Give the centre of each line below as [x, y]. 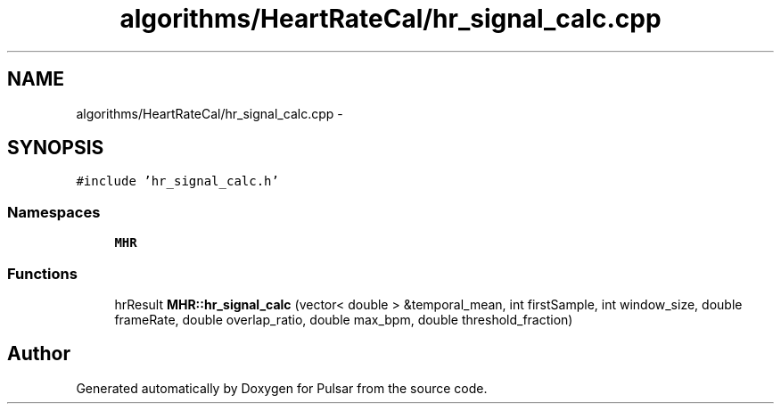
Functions [42, 273]
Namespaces [54, 212]
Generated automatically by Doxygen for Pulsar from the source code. [282, 388]
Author [39, 354]
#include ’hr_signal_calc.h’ [177, 181]
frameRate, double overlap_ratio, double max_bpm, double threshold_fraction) [344, 319]
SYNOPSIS [56, 148]
